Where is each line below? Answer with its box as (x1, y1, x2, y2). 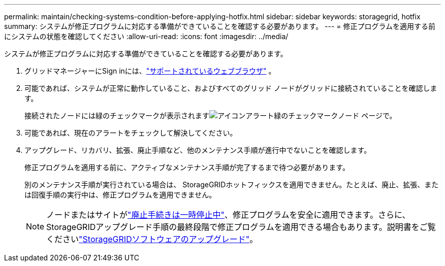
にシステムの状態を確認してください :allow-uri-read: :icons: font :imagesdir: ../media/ (4, 32, 289, 41)
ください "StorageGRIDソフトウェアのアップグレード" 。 (46, 234, 258, 244)
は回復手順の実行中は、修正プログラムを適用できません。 (24, 190, 216, 199)
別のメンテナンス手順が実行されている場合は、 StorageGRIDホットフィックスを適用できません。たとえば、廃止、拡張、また (24, 180, 439, 189)
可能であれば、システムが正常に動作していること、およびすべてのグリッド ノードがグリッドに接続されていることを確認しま (24, 84, 437, 92)
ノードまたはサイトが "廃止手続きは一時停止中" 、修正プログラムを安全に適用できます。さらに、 (46, 210, 410, 220)
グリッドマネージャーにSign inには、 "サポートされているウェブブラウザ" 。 (24, 66, 276, 75)
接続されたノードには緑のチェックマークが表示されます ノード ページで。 (24, 111, 397, 120)
